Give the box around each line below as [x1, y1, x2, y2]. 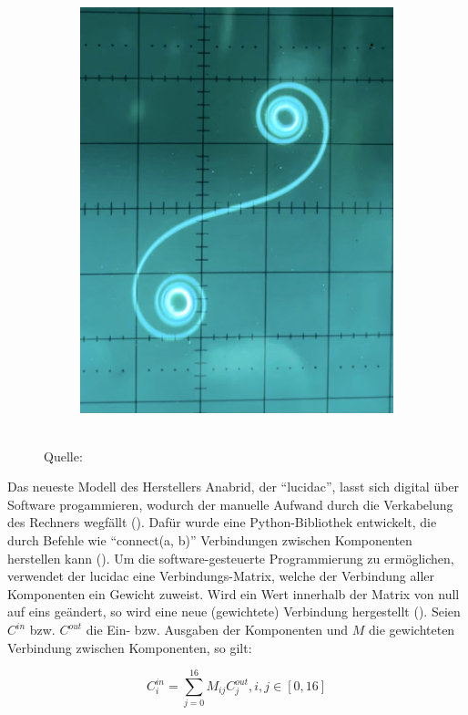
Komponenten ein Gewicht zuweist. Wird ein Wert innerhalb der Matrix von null [7, 584, 460, 603]
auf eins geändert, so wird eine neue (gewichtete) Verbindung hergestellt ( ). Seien [7, 602, 461, 621]
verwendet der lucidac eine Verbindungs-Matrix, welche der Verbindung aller [7, 566, 434, 585]
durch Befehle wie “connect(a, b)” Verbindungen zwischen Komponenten [7, 531, 412, 550]
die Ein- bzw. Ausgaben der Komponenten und [86, 620, 349, 639]
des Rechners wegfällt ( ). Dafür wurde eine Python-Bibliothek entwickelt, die [7, 513, 437, 532]
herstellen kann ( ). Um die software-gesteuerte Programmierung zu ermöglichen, [7, 548, 454, 567]
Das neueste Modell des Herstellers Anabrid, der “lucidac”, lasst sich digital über [7, 477, 460, 496]
